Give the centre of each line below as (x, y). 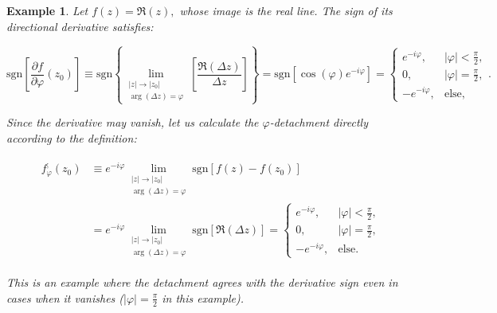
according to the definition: (72, 137)
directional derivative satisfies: (80, 26)
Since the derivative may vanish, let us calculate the (133, 122)
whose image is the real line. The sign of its (286, 10)
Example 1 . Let (47, 10)
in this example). (203, 297)
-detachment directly (319, 122)
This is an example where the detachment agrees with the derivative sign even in (202, 282)
